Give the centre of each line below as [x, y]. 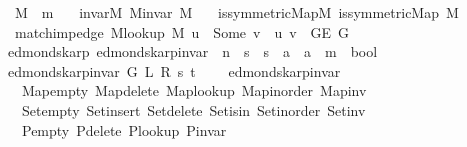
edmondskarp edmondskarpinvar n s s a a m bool [192, 51]
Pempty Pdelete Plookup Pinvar [124, 129]
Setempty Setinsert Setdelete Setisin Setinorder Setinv [193, 109]
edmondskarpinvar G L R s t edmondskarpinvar [174, 70]
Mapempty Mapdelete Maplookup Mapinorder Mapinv [194, 90]
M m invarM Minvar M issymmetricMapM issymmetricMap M [236, 12]
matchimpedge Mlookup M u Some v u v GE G [182, 31]
